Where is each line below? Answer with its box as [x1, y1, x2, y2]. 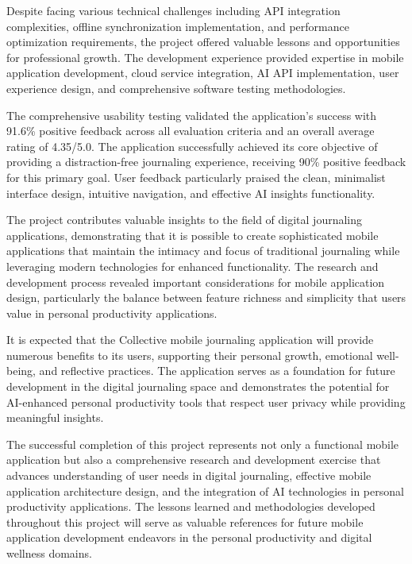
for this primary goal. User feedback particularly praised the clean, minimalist [6, 168, 386, 185]
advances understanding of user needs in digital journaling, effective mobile [6, 467, 372, 484]
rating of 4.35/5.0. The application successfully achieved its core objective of [6, 137, 378, 154]
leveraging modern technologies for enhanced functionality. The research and [6, 257, 379, 274]
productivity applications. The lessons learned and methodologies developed [6, 498, 375, 515]
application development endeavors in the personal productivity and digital [6, 529, 372, 546]
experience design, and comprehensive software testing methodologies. [6, 79, 346, 96]
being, [6, 362, 36, 379]
